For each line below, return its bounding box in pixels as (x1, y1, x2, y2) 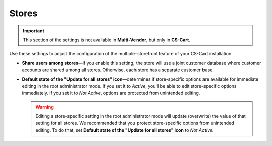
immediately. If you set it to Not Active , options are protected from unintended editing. (22, 90, 200, 96)
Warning (35, 104, 54, 110)
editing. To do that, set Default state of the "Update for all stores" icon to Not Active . (35, 127, 214, 133)
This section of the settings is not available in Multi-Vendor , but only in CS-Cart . (23, 37, 191, 43)
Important (23, 28, 45, 34)
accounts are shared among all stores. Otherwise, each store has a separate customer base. (22, 67, 214, 73)
